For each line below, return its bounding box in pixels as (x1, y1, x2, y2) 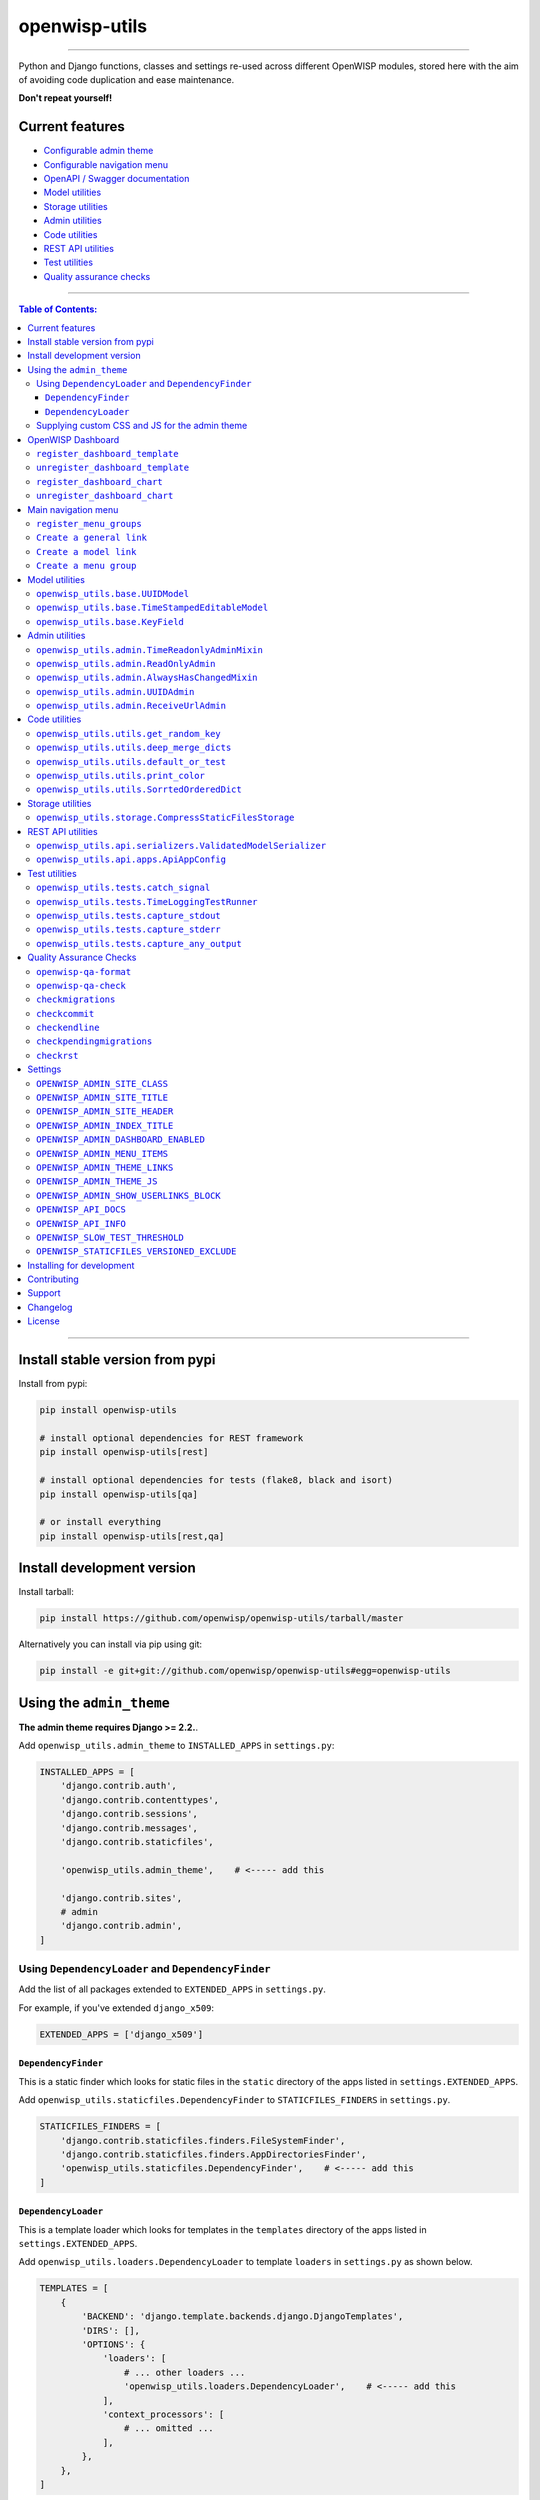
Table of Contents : (18, 303, 98, 315)
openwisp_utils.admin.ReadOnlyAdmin (36, 658, 216, 669)
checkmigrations (36, 994, 116, 1005)
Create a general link (36, 532, 148, 544)
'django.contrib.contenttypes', (60, 1794, 220, 1805)
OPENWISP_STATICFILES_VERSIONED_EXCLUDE (36, 1246, 237, 1257)
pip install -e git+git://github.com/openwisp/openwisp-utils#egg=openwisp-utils (39, 1665, 452, 1677)
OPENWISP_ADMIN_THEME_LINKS (36, 1161, 174, 1173)
